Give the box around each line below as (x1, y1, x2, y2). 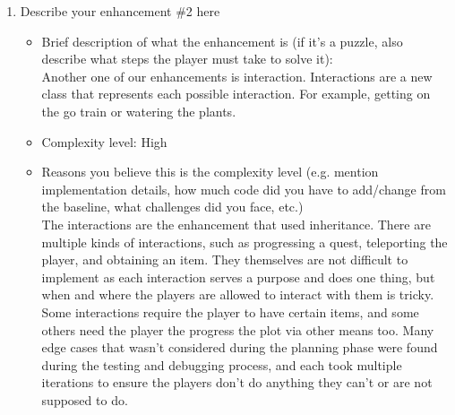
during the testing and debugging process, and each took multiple (41, 355, 402, 374)
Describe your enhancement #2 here (20, 2, 220, 20)
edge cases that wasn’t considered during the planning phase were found (41, 338, 438, 357)
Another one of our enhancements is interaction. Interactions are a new (41, 66, 433, 85)
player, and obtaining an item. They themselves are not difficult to (41, 250, 408, 269)
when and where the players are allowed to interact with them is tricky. (41, 285, 434, 304)
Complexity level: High (41, 132, 167, 151)
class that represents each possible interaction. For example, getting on (41, 84, 431, 103)
